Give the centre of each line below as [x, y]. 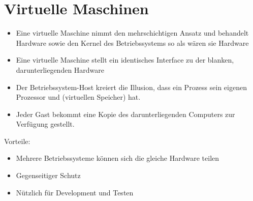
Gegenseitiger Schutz [48, 175]
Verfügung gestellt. [45, 124]
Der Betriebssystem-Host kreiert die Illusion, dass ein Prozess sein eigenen [131, 87]
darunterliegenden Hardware [60, 69]
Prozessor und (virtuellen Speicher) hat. [78, 97]
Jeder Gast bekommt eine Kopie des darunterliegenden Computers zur [125, 114]
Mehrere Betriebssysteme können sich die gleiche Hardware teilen [118, 158]
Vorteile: [17, 141]
